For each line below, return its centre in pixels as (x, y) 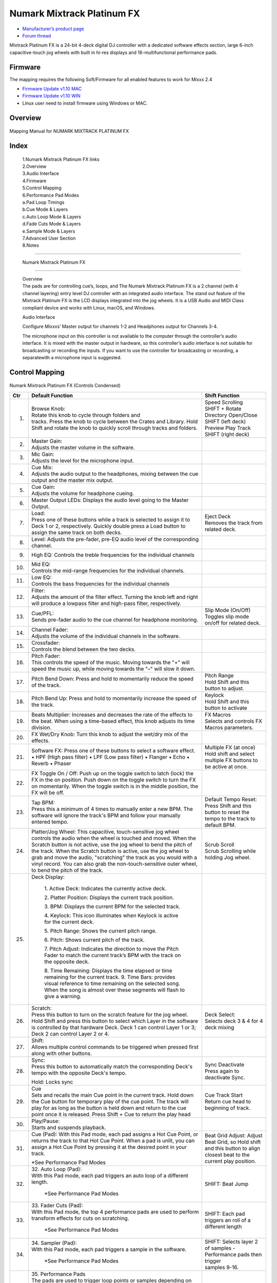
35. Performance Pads (58, 1274)
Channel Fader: (50, 630)
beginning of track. (227, 1107)
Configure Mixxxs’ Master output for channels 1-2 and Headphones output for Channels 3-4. (120, 326)
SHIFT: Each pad (225, 1214)
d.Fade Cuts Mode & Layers (52, 224)
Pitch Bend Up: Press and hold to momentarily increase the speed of (114, 698)
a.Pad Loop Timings (43, 202)
